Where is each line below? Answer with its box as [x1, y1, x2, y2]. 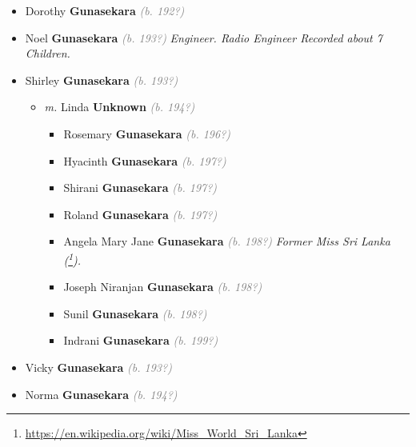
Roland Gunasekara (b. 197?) [63, 206, 218, 222]
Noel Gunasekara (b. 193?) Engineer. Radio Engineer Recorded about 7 [25, 29, 382, 46]
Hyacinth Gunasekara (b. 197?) [63, 152, 226, 169]
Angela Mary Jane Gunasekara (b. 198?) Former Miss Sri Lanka [63, 233, 390, 249]
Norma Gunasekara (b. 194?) [25, 385, 178, 402]
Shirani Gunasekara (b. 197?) [63, 179, 218, 196]
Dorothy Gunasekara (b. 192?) [25, 2, 185, 18]
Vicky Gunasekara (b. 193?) [25, 358, 172, 375]
